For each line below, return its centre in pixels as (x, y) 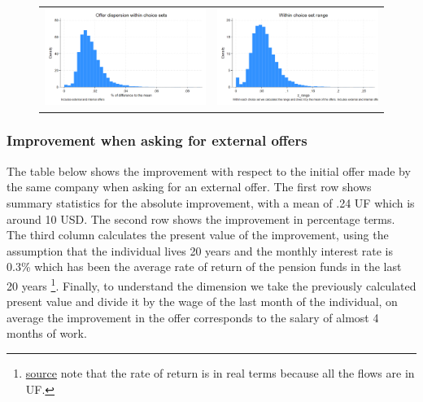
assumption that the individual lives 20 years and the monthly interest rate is (200, 250)
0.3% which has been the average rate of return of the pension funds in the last (204, 267)
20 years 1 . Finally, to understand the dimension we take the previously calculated (211, 284)
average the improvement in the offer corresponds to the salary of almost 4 (193, 317)
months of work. (47, 333)
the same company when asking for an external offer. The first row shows (189, 187)
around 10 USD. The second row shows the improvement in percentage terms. (201, 218)
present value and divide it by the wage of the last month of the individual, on (202, 301)
